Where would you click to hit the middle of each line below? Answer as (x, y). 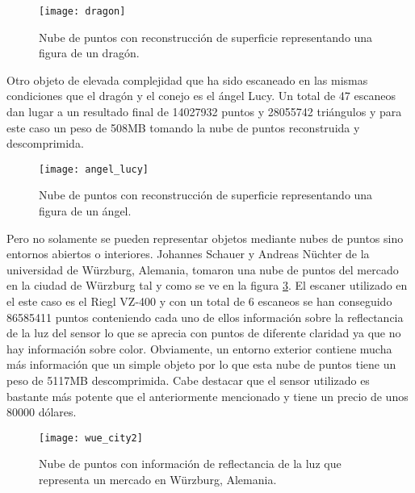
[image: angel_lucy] (94, 169)
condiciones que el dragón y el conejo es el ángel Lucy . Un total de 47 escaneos (201, 96)
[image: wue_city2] (91, 438)
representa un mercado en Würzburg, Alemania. (158, 480)
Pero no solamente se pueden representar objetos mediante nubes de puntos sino (205, 238)
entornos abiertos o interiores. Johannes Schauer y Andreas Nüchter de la (188, 254)
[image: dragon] (82, 11)
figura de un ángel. (85, 211)
